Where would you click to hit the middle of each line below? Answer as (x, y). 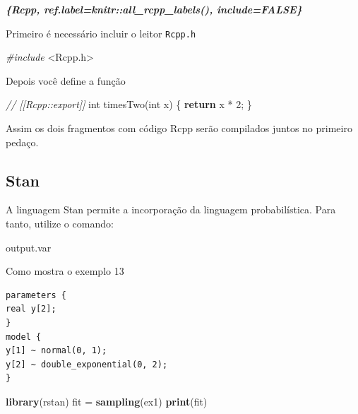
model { (24, 337)
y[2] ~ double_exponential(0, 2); (87, 364)
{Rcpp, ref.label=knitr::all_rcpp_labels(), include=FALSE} (154, 9)
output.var (29, 247)
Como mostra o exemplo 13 (65, 271)
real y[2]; (31, 309)
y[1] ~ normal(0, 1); (56, 351)
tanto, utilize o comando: (60, 224)
